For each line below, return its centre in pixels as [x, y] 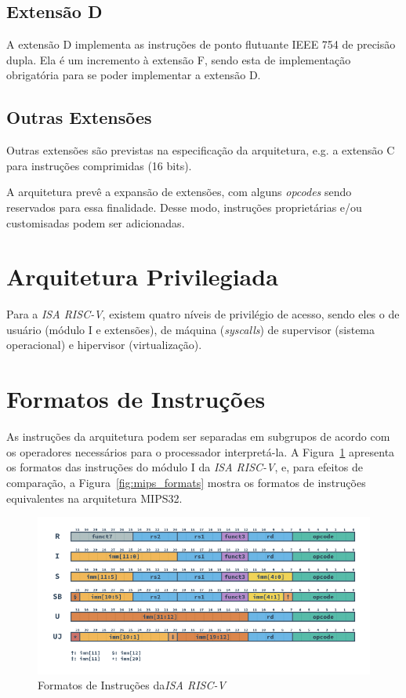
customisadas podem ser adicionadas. [96, 222]
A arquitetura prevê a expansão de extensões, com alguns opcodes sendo [179, 192]
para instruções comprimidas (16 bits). [99, 165]
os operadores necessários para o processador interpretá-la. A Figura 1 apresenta [201, 451]
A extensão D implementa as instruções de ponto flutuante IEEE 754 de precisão [201, 44]
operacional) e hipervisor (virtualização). [104, 345]
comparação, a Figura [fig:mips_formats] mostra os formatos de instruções [186, 482]
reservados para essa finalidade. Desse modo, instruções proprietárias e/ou [184, 207]
